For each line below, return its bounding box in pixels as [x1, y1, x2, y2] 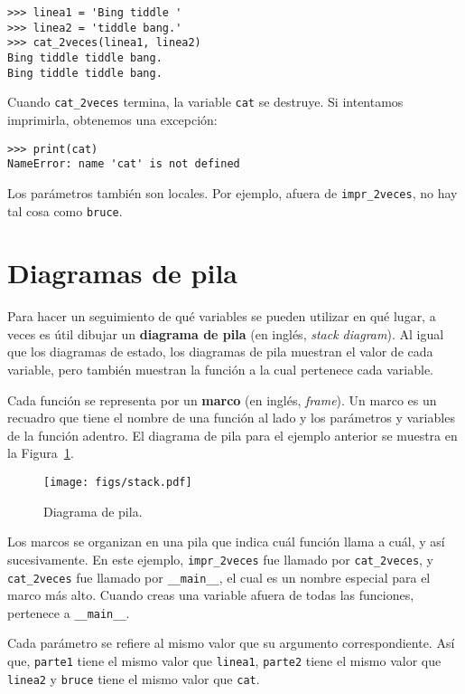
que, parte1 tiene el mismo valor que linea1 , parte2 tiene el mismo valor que [7, 651, 442, 670]
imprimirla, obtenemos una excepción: [7, 109, 218, 128]
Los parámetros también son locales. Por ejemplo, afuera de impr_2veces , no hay [7, 183, 458, 202]
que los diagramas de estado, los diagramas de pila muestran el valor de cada [7, 342, 433, 361]
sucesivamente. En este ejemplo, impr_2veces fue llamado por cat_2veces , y [7, 549, 434, 568]
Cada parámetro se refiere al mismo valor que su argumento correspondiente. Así [7, 633, 455, 652]
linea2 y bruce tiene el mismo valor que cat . [7, 669, 260, 688]
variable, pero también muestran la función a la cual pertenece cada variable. [7, 360, 433, 379]
